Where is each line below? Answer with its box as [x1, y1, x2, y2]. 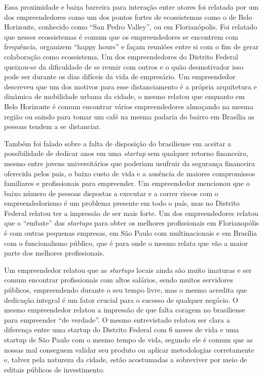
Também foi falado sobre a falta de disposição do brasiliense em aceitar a [4, 138, 232, 148]
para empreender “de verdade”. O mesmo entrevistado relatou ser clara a [4, 314, 230, 325]
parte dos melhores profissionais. [4, 247, 105, 258]
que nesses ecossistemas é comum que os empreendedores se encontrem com [4, 31, 238, 42]
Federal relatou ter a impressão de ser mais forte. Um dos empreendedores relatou [4, 207, 258, 218]
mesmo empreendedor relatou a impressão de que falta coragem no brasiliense [4, 304, 245, 315]
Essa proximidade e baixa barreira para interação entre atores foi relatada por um [4, 2, 259, 12]
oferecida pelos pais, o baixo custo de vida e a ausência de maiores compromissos [4, 168, 255, 178]
